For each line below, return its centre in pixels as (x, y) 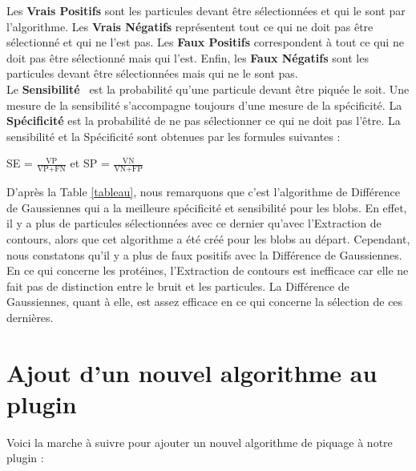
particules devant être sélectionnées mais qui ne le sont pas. (152, 73)
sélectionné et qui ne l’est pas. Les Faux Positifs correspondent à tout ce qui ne (205, 42)
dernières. (30, 317)
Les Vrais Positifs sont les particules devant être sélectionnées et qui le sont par (206, 10)
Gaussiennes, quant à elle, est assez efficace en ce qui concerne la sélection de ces (205, 302)
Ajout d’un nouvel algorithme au (192, 372)
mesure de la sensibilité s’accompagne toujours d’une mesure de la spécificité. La (204, 105)
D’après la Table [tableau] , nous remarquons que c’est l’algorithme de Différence (203, 192)
